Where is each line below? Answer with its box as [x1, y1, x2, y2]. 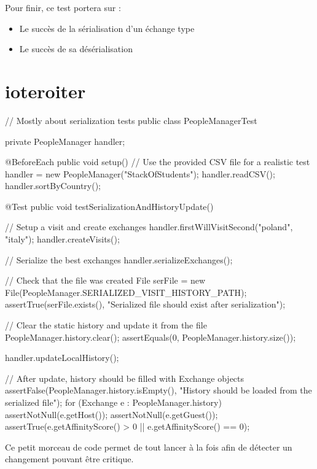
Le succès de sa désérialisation [19, 42, 133, 55]
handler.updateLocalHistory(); [5, 351, 119, 364]
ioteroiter [5, 78, 86, 103]
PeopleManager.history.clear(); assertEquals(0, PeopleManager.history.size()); [5, 330, 296, 343]
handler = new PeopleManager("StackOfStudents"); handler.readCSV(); [5, 167, 275, 180]
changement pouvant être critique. [5, 452, 134, 465]
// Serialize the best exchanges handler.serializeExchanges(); [5, 253, 233, 266]
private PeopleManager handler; [5, 134, 125, 147]
